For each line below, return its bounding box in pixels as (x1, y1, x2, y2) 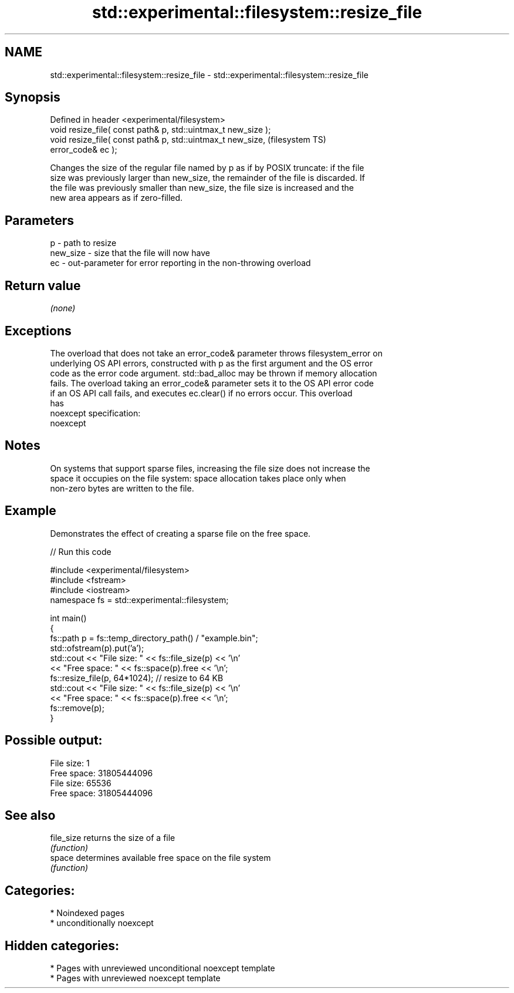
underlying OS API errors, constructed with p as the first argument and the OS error (50, 358, 373, 368)
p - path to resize (50, 238, 117, 248)
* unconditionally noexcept (50, 918, 154, 928)
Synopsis (5, 90, 60, 105)
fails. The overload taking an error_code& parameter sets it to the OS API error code (50, 378, 374, 388)
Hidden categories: (5, 938, 119, 953)
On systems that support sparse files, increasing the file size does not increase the (50, 463, 370, 473)
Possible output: (5, 733, 103, 748)
